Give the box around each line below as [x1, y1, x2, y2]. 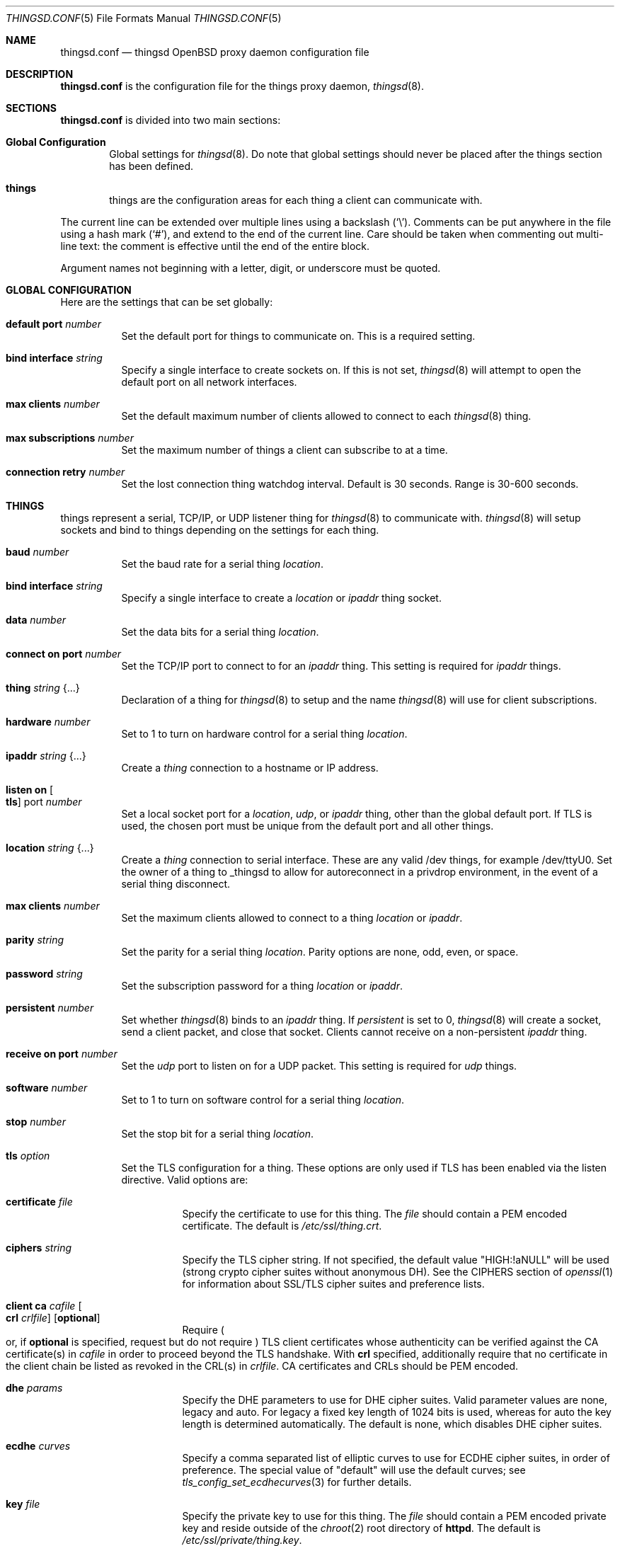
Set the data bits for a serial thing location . [121, 626, 319, 638]
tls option [6, 1150, 50, 1162]
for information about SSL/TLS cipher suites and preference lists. [182, 1278, 485, 1290]
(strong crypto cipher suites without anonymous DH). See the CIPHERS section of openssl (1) [182, 1266, 614, 1278]
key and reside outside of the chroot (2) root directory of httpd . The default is [182, 1522, 541, 1534]
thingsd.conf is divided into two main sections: [60, 114, 281, 126]
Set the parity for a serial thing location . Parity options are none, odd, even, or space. [121, 946, 519, 958]
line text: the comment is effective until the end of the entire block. [60, 240, 370, 252]
